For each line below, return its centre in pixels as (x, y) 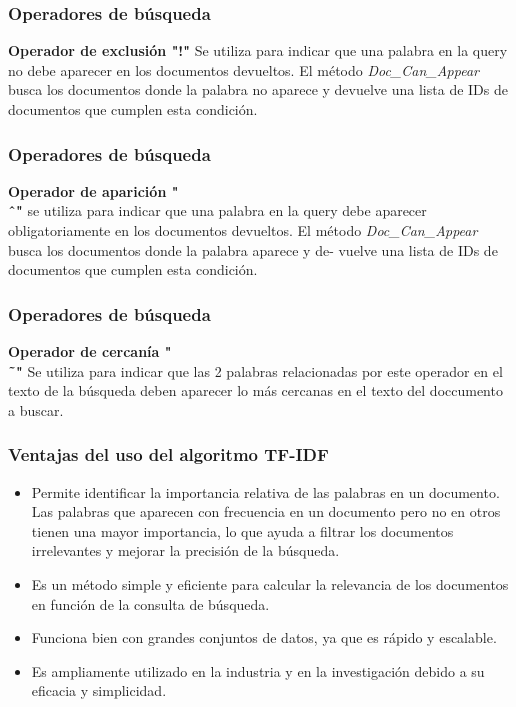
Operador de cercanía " (90, 351)
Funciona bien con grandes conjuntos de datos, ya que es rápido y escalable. (264, 637)
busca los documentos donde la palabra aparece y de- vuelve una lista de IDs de (253, 249)
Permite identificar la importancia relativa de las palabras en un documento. (265, 491)
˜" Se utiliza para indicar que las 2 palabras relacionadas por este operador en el (255, 370)
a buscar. (36, 409)
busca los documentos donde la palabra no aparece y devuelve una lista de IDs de (258, 89)
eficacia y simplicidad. (99, 690)
